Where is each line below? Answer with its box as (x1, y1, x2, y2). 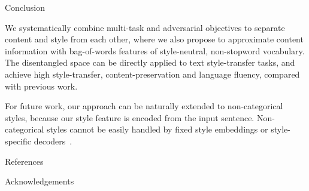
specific (5, 134, 32, 147)
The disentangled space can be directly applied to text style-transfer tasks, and (5, 56, 295, 69)
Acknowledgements (5, 175, 74, 187)
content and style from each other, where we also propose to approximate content (5, 33, 304, 45)
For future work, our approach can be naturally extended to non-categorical (5, 100, 283, 112)
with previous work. (5, 79, 78, 92)
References (5, 155, 44, 167)
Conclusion (5, 1, 45, 13)
